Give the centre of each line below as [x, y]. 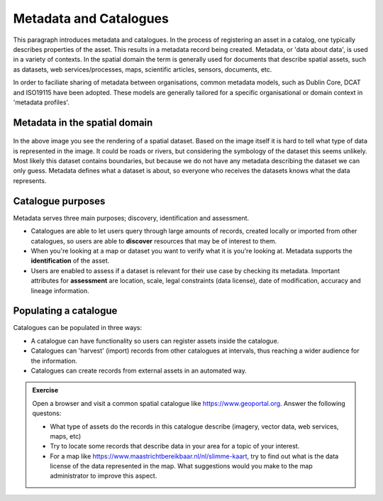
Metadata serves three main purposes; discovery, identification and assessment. [131, 218]
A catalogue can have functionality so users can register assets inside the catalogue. [155, 341]
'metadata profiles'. [41, 102]
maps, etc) [66, 436]
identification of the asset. [70, 261]
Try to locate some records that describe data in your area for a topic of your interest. [175, 446]
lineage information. [60, 290]
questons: [47, 413]
